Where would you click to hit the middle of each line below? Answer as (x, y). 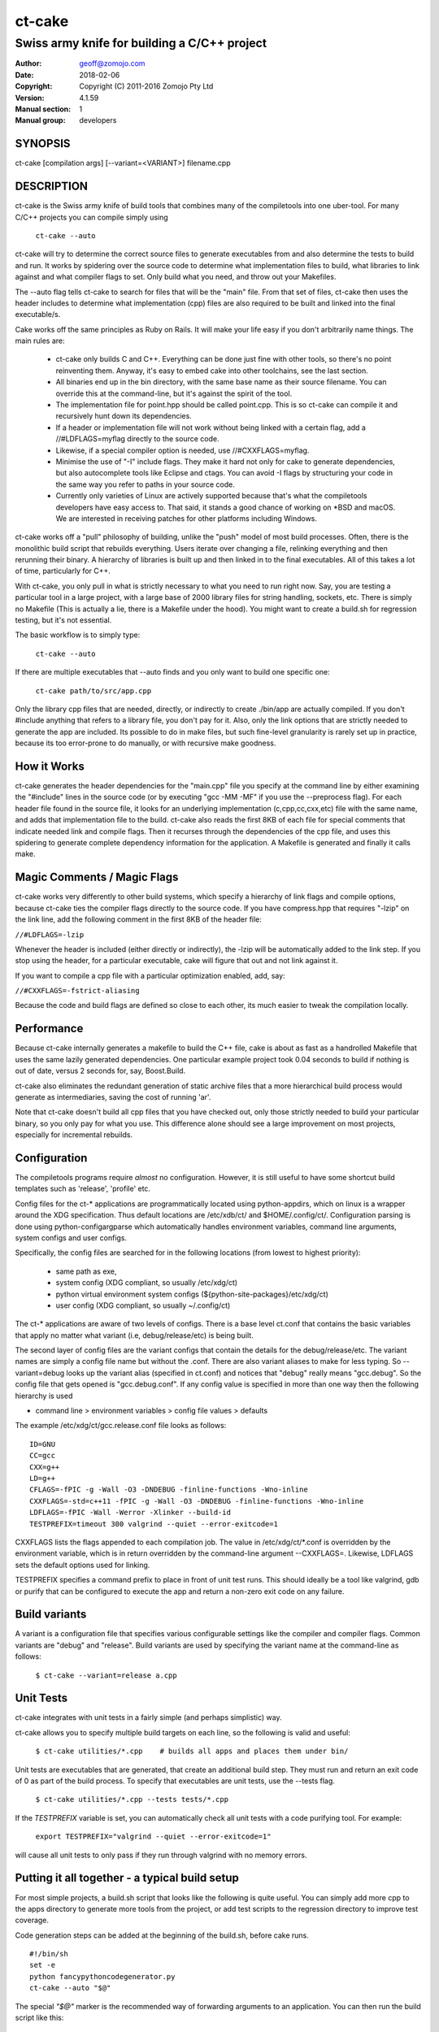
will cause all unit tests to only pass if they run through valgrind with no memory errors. (161, 1855)
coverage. (32, 1920)
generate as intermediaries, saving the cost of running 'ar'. (113, 1096)
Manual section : (43, 109)
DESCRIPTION (52, 187)
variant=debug (40, 1373)
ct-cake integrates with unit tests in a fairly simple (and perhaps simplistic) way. (148, 1717)
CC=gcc (43, 1456)
